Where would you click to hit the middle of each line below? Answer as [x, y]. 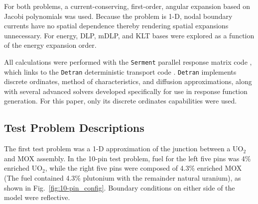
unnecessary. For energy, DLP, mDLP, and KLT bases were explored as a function [129, 35]
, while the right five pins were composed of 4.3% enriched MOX [143, 168]
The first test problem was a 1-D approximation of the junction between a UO [124, 149]
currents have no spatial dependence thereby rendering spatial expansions [116, 26]
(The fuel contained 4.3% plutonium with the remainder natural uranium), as [123, 178]
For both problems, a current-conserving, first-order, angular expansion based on [127, 6]
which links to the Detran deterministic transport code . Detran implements [120, 71]
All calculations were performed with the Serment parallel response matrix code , [128, 61]
